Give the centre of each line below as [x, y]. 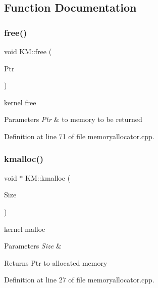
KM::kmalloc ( [48, 177]
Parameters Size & [33, 246]
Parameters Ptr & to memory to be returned [73, 119]
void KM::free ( [28, 51]
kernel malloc [25, 229]
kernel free [20, 102]
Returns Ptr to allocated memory [56, 262]
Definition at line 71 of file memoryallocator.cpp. [79, 136]
